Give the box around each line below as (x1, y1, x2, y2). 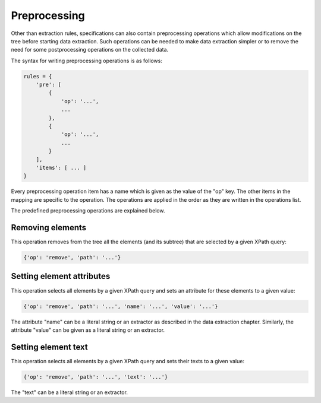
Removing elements (11, 223, 87, 233)
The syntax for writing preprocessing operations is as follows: (11, 57, 163, 64)
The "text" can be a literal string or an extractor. (11, 389, 128, 396)
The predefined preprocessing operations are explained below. (11, 207, 165, 214)
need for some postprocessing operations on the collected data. (11, 46, 169, 53)
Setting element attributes (11, 271, 111, 281)
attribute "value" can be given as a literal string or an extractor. (11, 326, 165, 334)
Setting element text (11, 342, 89, 352)
